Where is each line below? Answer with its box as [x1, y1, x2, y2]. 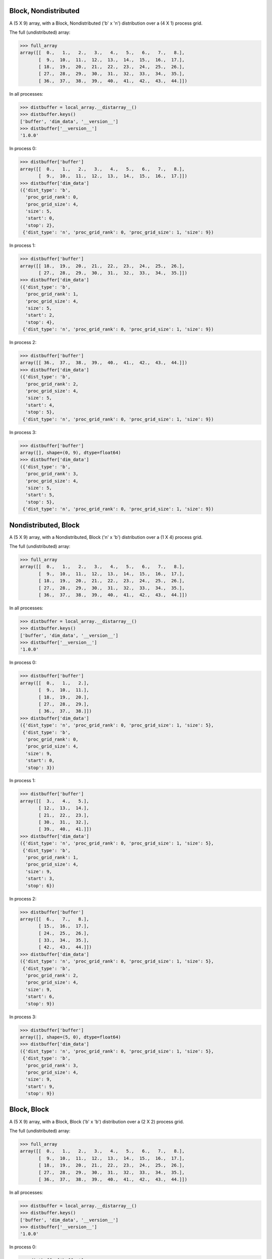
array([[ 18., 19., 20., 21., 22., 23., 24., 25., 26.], [20, 263, 185, 269]
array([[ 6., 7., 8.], [20, 916, 89, 922]
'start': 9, [25, 1083, 55, 1089]
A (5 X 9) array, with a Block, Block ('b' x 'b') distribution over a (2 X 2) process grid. [9, 1118, 184, 1125]
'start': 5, [25, 492, 55, 498]
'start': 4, [25, 402, 55, 408]
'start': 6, [25, 994, 55, 1000]
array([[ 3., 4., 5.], [20, 798, 89, 804]
